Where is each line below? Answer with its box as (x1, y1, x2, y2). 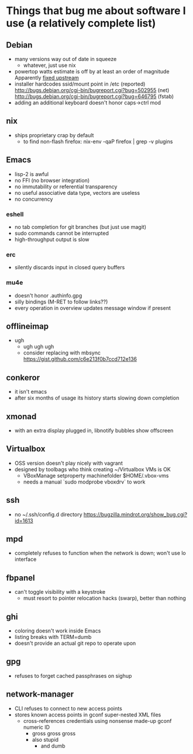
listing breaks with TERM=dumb (14, 634, 92, 641)
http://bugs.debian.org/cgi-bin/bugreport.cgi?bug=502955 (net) (14, 87, 170, 93)
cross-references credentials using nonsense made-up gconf (23, 717, 172, 724)
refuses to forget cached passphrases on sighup (14, 672, 132, 679)
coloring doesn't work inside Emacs (14, 627, 101, 634)
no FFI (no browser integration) (14, 177, 90, 184)
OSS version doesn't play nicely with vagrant (14, 459, 123, 466)
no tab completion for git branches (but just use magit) (14, 223, 146, 230)
